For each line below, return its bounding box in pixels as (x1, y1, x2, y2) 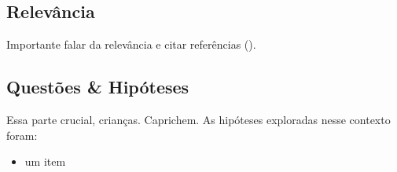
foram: (6, 126, 38, 143)
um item (24, 153, 66, 170)
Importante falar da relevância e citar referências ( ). (6, 36, 256, 53)
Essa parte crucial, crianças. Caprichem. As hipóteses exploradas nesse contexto (6, 112, 391, 127)
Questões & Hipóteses (6, 75, 189, 99)
